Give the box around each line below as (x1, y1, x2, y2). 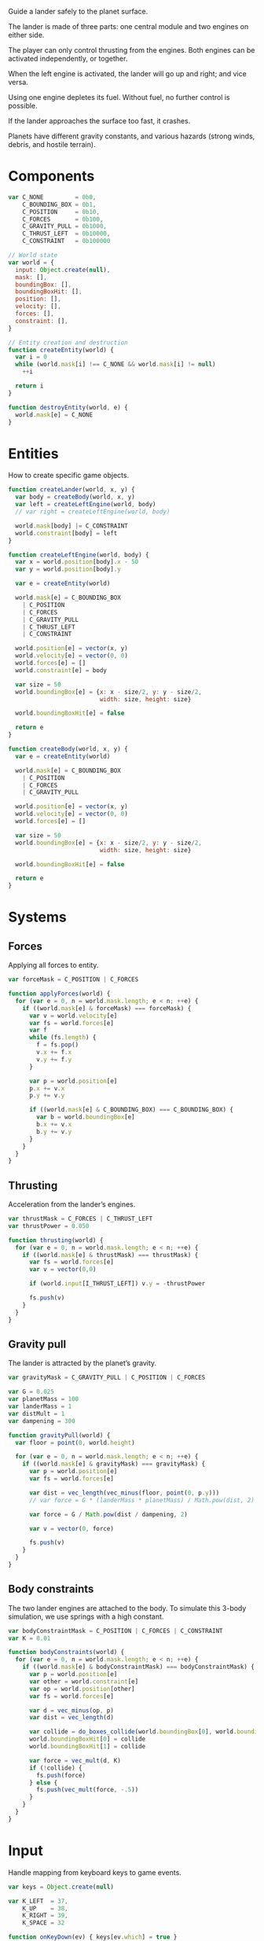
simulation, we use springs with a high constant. (8, 1612, 164, 1621)
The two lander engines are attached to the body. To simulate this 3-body (8, 1603, 247, 1612)
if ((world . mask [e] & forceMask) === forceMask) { (22, 1004, 192, 1013)
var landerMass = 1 (8, 1402, 72, 1410)
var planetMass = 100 (8, 1395, 79, 1403)
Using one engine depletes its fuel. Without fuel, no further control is (8, 93, 230, 101)
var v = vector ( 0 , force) (28, 1524, 114, 1532)
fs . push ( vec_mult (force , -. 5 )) (36, 1786, 139, 1794)
